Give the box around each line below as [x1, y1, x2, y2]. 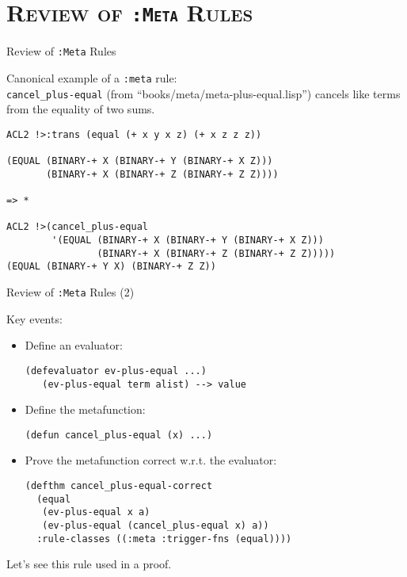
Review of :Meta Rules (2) [6, 284, 135, 300]
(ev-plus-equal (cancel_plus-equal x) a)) [42, 520, 269, 531]
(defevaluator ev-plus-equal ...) [25, 365, 207, 376]
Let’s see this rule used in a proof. [6, 556, 172, 572]
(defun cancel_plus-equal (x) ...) [25, 429, 213, 441]
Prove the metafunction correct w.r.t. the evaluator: [25, 452, 277, 468]
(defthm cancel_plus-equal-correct [25, 480, 213, 492]
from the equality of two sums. [6, 101, 155, 117]
